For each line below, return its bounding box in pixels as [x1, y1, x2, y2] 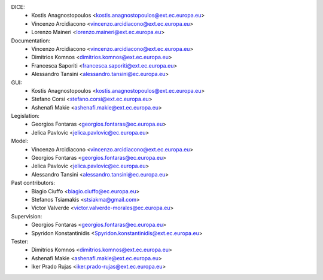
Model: [11, 138, 29, 145]
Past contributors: [11, 179, 56, 187]
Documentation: [11, 36, 51, 44]
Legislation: [11, 112, 40, 120]
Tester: [11, 238, 29, 245]
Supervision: [11, 212, 42, 220]
